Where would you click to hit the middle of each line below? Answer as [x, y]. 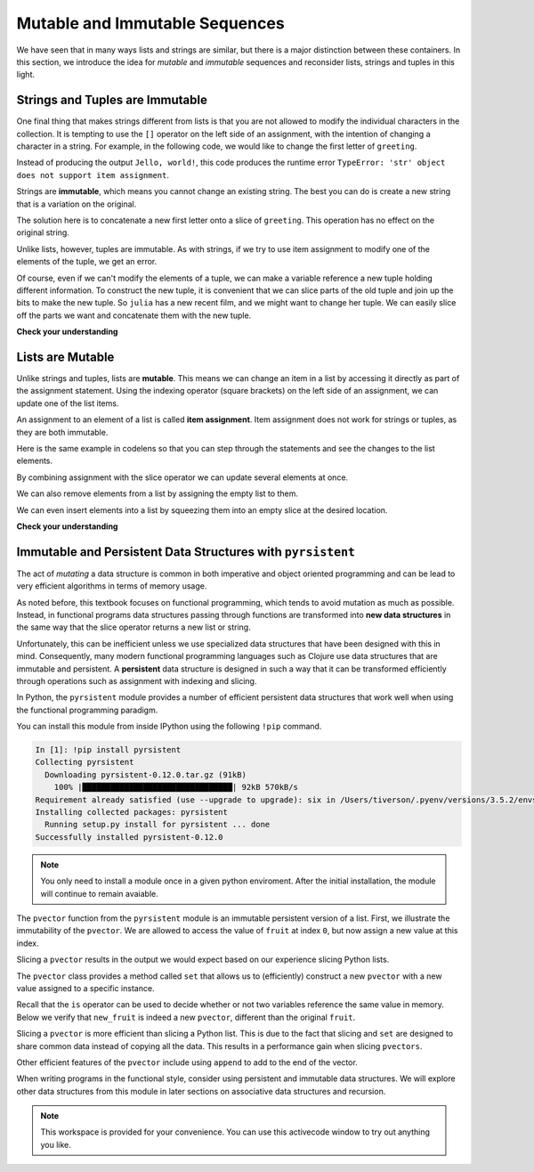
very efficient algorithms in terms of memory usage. [112, 586]
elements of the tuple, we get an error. [87, 262]
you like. [56, 1144]
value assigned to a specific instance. [85, 988]
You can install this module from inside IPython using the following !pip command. [169, 727]
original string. [43, 232]
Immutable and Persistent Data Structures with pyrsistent [186, 552]
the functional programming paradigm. [87, 710]
